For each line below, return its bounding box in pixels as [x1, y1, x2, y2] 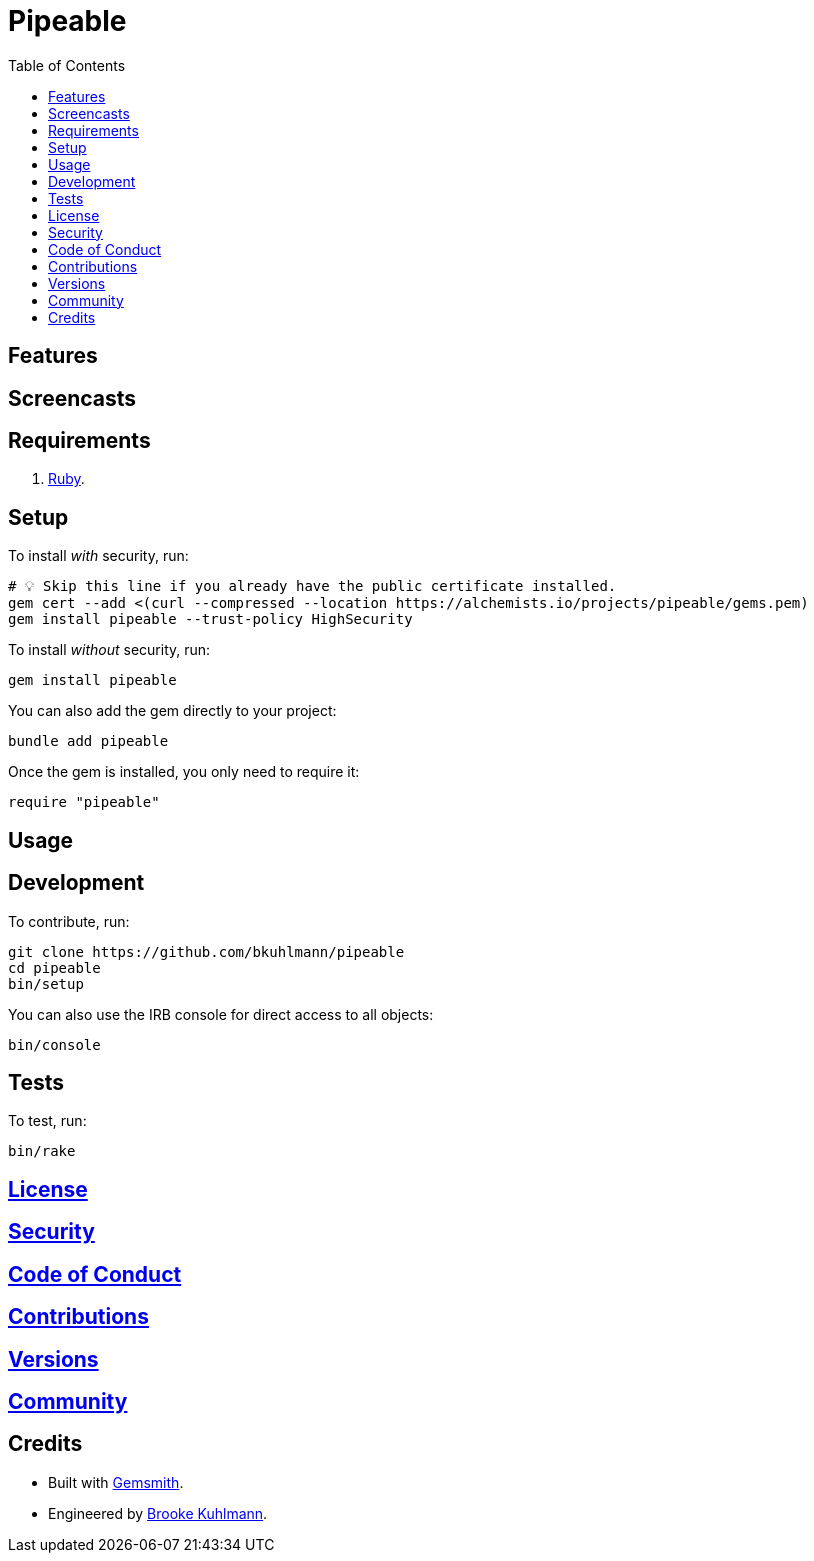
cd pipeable [8, 959, 101, 976]
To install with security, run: [8, 547, 189, 565]
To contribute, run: [8, 912, 130, 930]
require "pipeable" [8, 794, 160, 811]
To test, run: [8, 1112, 87, 1130]
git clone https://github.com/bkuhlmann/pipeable [8, 943, 405, 960]
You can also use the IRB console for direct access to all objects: [8, 1005, 434, 1023]
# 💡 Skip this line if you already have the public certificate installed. [8, 578, 617, 595]
